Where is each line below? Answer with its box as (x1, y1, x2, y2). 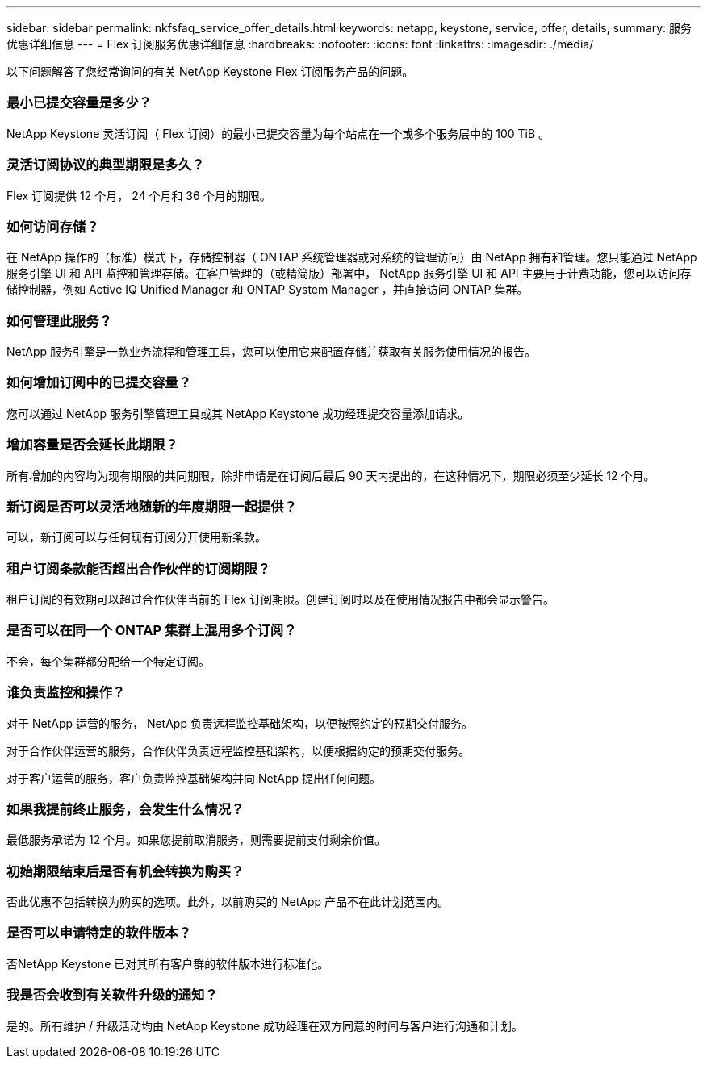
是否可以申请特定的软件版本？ (6, 925, 192, 942)
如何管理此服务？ (6, 312, 112, 329)
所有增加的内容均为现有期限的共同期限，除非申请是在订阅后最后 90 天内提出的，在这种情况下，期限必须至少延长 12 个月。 (6, 468, 655, 482)
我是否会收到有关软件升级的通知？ (6, 987, 218, 1004)
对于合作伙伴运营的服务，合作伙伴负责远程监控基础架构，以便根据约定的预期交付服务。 (6, 743, 470, 758)
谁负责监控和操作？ (6, 684, 126, 701)
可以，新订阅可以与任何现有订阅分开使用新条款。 (6, 530, 266, 545)
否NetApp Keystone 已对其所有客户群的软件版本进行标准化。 (6, 956, 329, 971)
